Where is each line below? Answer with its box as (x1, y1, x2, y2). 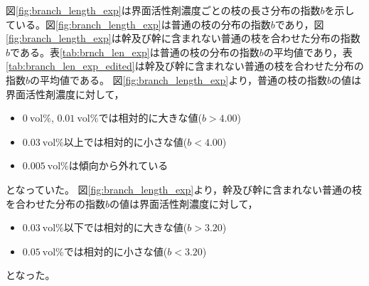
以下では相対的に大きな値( (63, 220, 188, 235)
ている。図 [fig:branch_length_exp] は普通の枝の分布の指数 (6, 16, 271, 31)
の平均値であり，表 (263, 44, 353, 59)
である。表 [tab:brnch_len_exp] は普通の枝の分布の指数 (10, 44, 260, 59)
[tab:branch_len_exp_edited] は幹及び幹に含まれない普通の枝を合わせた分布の (6, 58, 364, 73)
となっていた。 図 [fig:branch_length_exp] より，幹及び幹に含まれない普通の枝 (6, 181, 362, 196)
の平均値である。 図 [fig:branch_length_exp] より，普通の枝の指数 (30, 72, 327, 87)
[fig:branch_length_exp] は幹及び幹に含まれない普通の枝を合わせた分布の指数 (6, 31, 360, 46)
